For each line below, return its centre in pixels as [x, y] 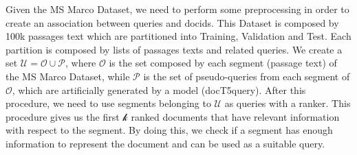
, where [80, 63]
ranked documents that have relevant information [235, 116]
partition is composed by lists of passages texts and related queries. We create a [174, 49]
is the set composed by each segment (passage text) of [223, 63]
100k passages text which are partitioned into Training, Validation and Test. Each [178, 36]
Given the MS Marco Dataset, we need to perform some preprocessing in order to [177, 9]
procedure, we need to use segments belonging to [108, 103]
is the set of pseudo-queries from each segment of [247, 76]
